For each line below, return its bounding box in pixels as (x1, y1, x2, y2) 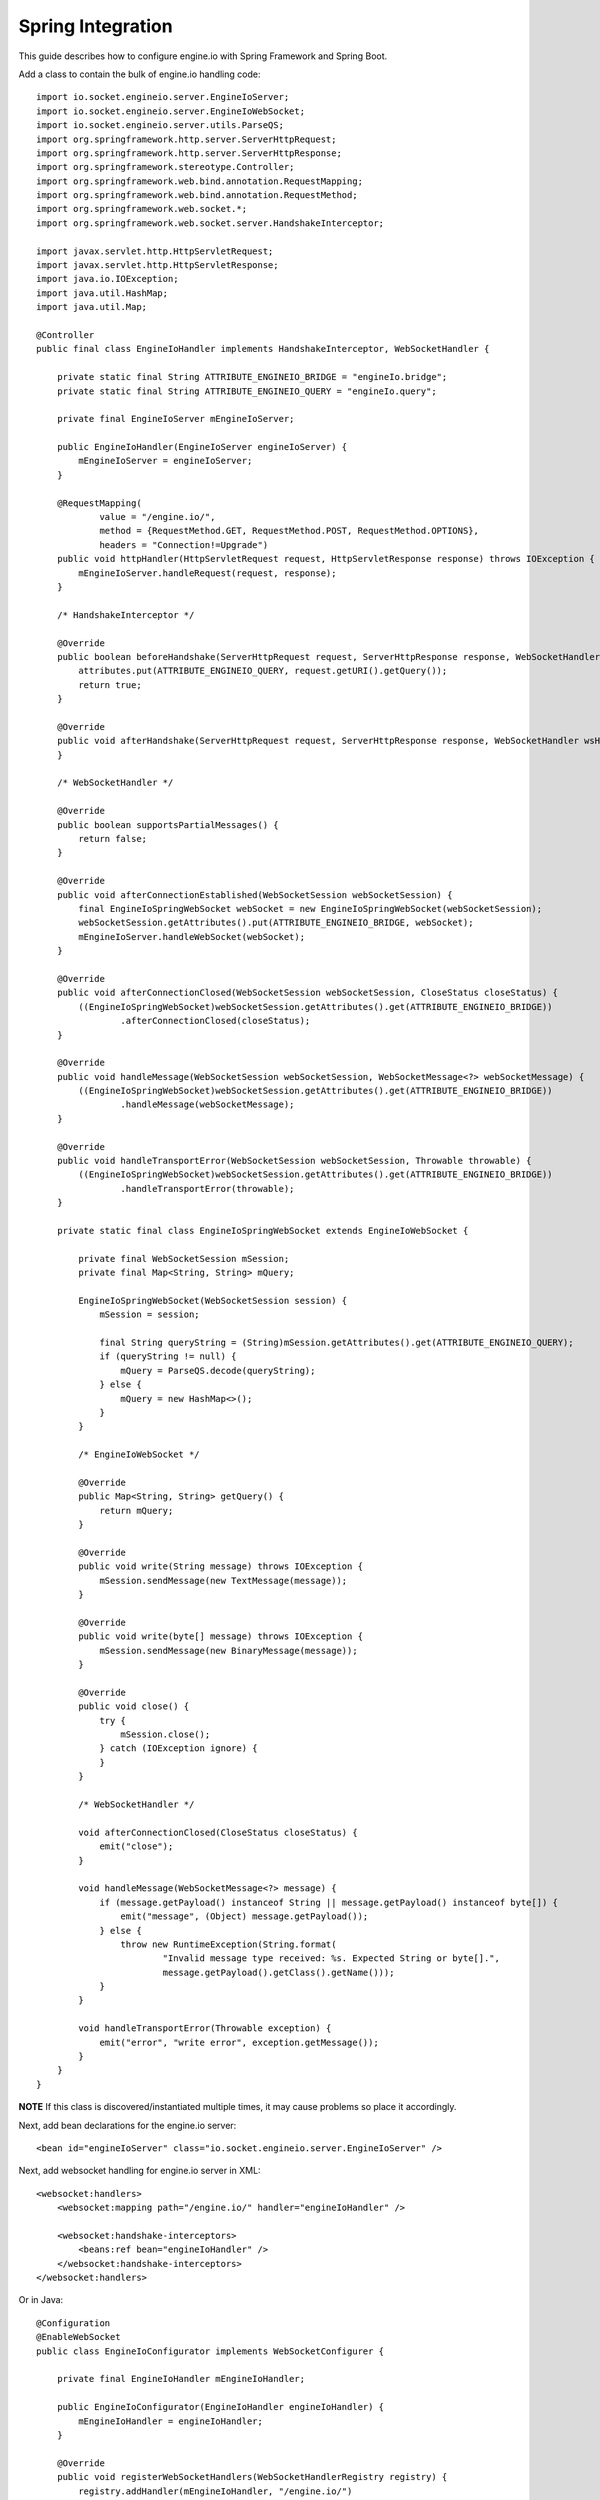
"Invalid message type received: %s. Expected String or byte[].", (162, 1953, 500, 1964)
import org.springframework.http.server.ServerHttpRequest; (36, 133, 337, 145)
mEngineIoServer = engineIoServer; (78, 455, 253, 467)
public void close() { (78, 1701, 190, 1712)
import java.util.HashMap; (36, 287, 169, 299)
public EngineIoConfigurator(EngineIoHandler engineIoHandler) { (56, 2401, 385, 2413)
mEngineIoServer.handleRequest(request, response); (78, 567, 337, 579)
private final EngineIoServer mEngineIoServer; (56, 413, 295, 425)
